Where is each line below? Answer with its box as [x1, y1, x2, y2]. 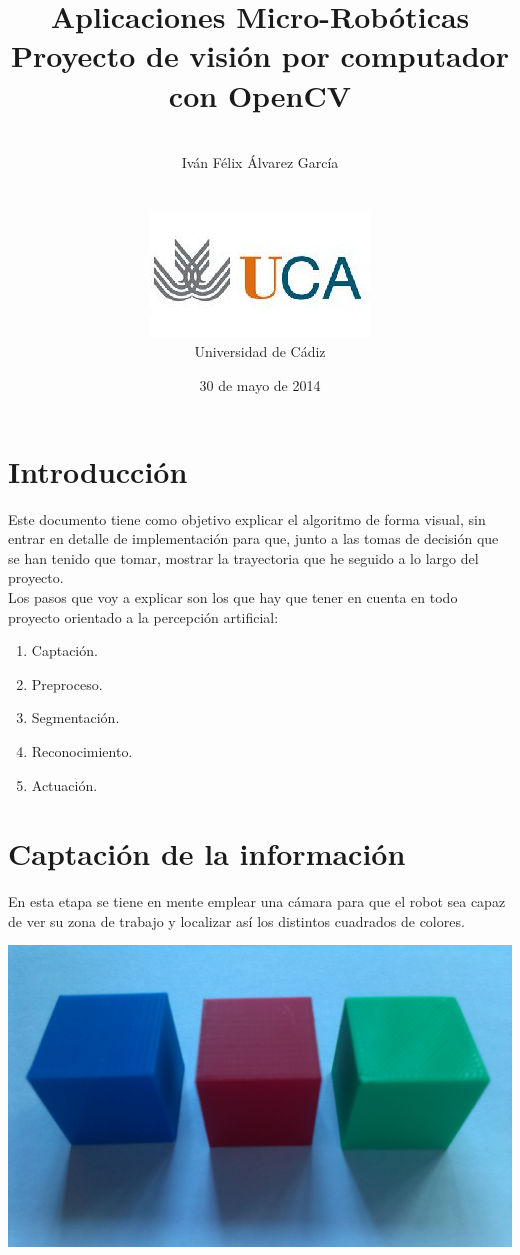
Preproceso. [31, 673, 103, 694]
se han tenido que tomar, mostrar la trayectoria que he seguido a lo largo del [8, 547, 479, 568]
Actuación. [31, 774, 98, 795]
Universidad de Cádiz [194, 341, 326, 362]
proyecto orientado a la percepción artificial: [8, 606, 279, 627]
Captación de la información [8, 833, 406, 874]
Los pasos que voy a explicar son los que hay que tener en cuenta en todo [8, 586, 458, 607]
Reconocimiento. [31, 740, 133, 761]
